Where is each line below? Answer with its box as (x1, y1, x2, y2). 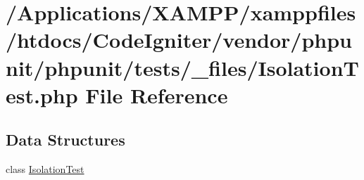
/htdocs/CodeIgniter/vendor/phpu (6, 25, 352, 54)
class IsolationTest (6, 162, 84, 176)
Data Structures (6, 129, 125, 150)
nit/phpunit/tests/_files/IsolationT (6, 53, 359, 82)
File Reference (85, 80, 228, 109)
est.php (6, 80, 78, 109)
